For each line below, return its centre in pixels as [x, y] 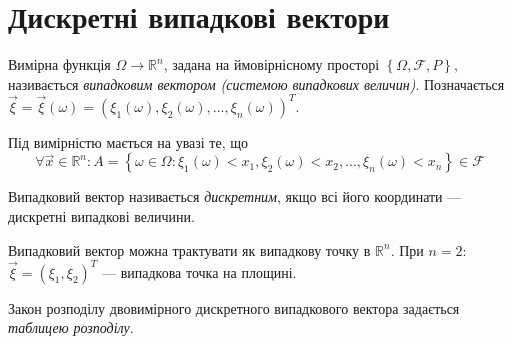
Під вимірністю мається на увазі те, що [128, 141]
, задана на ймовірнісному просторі [271, 64]
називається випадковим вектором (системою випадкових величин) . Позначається [256, 83]
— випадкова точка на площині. [199, 271]
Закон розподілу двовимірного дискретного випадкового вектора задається [234, 307]
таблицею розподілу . [71, 327]
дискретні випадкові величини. [101, 216]
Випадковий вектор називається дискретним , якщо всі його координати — [235, 196]
